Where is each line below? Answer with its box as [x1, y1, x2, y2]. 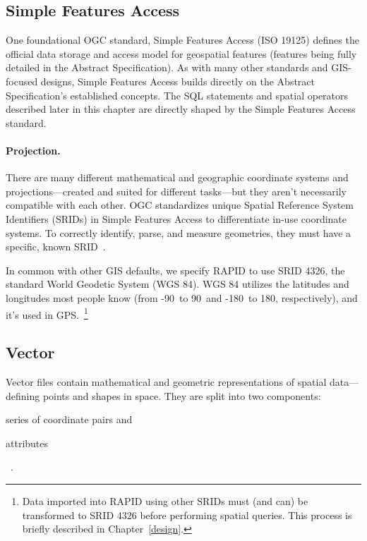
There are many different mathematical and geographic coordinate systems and [6, 170, 349, 185]
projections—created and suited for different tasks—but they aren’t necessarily [6, 183, 347, 198]
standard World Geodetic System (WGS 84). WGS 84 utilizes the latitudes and [6, 276, 349, 291]
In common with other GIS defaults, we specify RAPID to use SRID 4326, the [6, 262, 345, 277]
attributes [6, 435, 49, 450]
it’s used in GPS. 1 [6, 305, 88, 322]
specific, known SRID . [6, 239, 106, 254]
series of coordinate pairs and [6, 412, 133, 427]
